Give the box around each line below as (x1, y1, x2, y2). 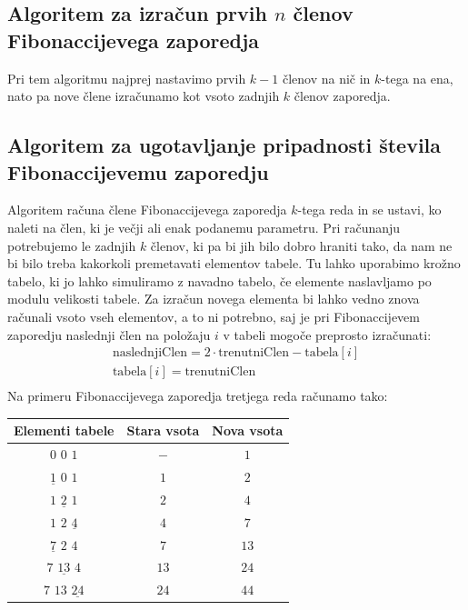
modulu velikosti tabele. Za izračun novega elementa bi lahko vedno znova (7, 289, 420, 308)
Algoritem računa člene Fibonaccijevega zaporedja (7, 200, 287, 219)
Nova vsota (212, 421, 284, 440)
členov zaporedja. (294, 86, 391, 105)
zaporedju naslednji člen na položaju (7, 325, 211, 344)
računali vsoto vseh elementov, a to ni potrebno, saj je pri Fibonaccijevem (7, 306, 420, 325)
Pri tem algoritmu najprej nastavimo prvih (7, 68, 246, 87)
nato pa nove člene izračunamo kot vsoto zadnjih (7, 86, 280, 105)
